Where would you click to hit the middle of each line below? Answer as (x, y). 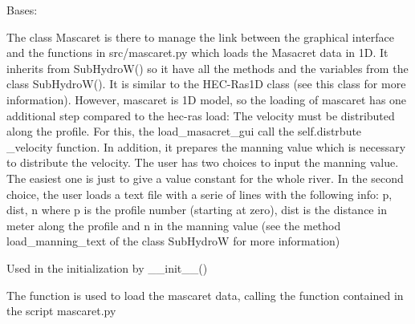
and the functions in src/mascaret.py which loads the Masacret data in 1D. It (197, 53)
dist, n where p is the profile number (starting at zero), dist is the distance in (197, 210)
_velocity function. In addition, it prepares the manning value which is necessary (206, 146)
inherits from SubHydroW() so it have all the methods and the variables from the (207, 68)
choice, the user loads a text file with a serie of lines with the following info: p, (199, 194)
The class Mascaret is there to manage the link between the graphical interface (201, 36)
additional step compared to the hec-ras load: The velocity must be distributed (201, 115)
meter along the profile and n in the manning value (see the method (174, 225)
